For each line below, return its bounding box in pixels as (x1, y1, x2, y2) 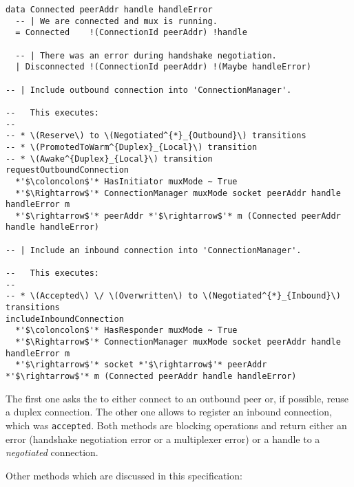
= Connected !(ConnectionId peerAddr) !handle (15, 28, 247, 38)
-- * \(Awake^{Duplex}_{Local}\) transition (6, 153, 213, 164)
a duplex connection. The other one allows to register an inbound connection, (6, 404, 332, 419)
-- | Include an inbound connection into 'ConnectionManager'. (6, 245, 302, 255)
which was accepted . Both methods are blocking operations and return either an (6, 418, 347, 432)
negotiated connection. (6, 445, 98, 459)
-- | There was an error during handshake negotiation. (15, 50, 277, 61)
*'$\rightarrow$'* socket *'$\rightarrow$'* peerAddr (15, 360, 267, 370)
